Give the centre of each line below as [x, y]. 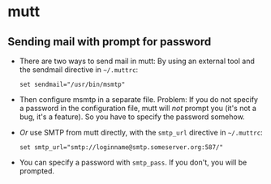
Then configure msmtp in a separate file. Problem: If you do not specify [139, 99]
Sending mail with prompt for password [110, 42]
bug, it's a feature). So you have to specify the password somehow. [132, 117]
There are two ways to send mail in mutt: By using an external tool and [137, 61]
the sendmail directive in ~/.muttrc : [79, 70]
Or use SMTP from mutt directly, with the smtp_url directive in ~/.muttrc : [141, 133]
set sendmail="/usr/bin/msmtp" [72, 84]
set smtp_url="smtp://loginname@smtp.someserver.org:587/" [121, 148]
